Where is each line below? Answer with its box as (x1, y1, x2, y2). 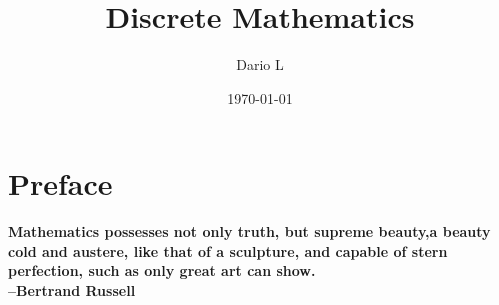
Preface (8, 163, 113, 204)
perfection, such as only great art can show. (8, 260, 316, 281)
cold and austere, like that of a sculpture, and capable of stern (8, 240, 448, 261)
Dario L (236, 54, 284, 75)
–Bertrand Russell (8, 280, 136, 301)
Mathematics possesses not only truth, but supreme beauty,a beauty (8, 221, 491, 242)
